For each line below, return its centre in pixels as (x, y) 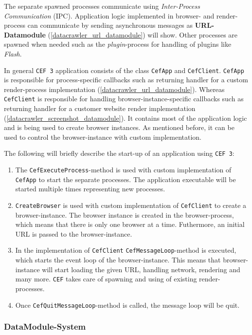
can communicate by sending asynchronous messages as (110, 25)
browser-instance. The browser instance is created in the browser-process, (125, 214)
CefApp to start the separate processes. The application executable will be (126, 179)
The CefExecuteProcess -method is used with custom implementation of (123, 170)
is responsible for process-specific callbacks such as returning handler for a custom (126, 80)
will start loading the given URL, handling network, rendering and (141, 269)
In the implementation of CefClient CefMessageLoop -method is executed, (126, 250)
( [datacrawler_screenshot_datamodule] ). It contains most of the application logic (126, 118)
